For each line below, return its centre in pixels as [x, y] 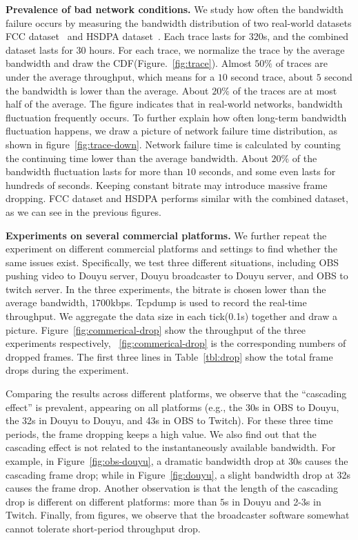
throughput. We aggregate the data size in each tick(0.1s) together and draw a [171, 316]
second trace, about [272, 76]
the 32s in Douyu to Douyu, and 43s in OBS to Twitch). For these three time [169, 420]
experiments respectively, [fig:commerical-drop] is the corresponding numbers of [176, 343]
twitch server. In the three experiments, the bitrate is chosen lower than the [166, 289]
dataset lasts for [39, 49]
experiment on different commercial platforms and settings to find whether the [172, 249]
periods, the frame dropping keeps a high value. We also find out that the [161, 433]
